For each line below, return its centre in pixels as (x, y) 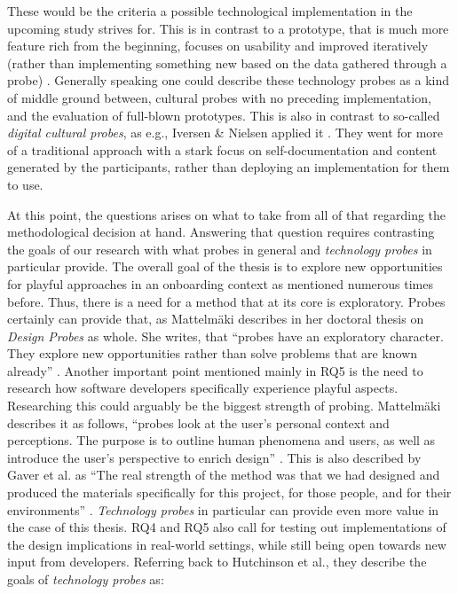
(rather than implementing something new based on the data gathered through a (227, 63)
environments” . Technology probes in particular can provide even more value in (223, 509)
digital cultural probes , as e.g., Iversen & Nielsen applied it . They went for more (225, 133)
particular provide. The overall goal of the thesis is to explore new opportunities (225, 266)
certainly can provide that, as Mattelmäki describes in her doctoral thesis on (216, 319)
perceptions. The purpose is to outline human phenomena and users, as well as (221, 440)
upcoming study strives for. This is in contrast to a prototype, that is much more (228, 28)
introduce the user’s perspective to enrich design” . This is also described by (214, 457)
